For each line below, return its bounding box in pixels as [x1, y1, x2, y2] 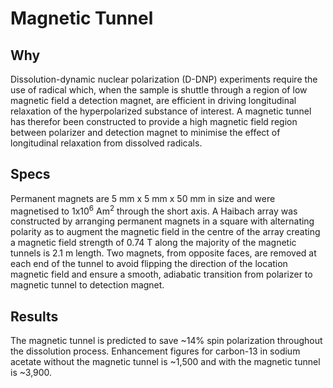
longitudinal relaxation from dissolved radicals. [10, 137, 203, 149]
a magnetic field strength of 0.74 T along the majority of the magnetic [10, 237, 297, 249]
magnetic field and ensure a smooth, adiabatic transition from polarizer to [10, 268, 313, 281]
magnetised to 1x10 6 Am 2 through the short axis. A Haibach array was [10, 203, 298, 217]
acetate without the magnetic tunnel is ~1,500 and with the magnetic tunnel [10, 356, 321, 368]
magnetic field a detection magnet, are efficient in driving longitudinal [10, 95, 297, 106]
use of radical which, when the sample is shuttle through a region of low [10, 84, 308, 96]
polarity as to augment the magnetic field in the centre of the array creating [10, 226, 321, 238]
